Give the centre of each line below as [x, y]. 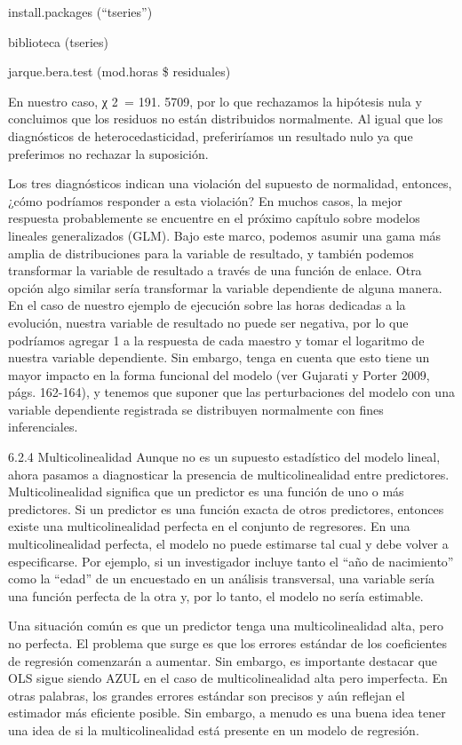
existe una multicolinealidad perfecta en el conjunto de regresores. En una [209, 526]
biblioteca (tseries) [58, 41]
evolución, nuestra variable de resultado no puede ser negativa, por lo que [208, 322]
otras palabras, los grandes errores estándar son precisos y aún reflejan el [207, 695]
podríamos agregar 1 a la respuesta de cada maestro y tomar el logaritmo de [216, 340]
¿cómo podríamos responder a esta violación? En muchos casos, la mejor [205, 200]
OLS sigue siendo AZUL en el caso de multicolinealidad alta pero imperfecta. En [228, 678]
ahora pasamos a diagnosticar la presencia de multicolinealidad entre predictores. [229, 474]
